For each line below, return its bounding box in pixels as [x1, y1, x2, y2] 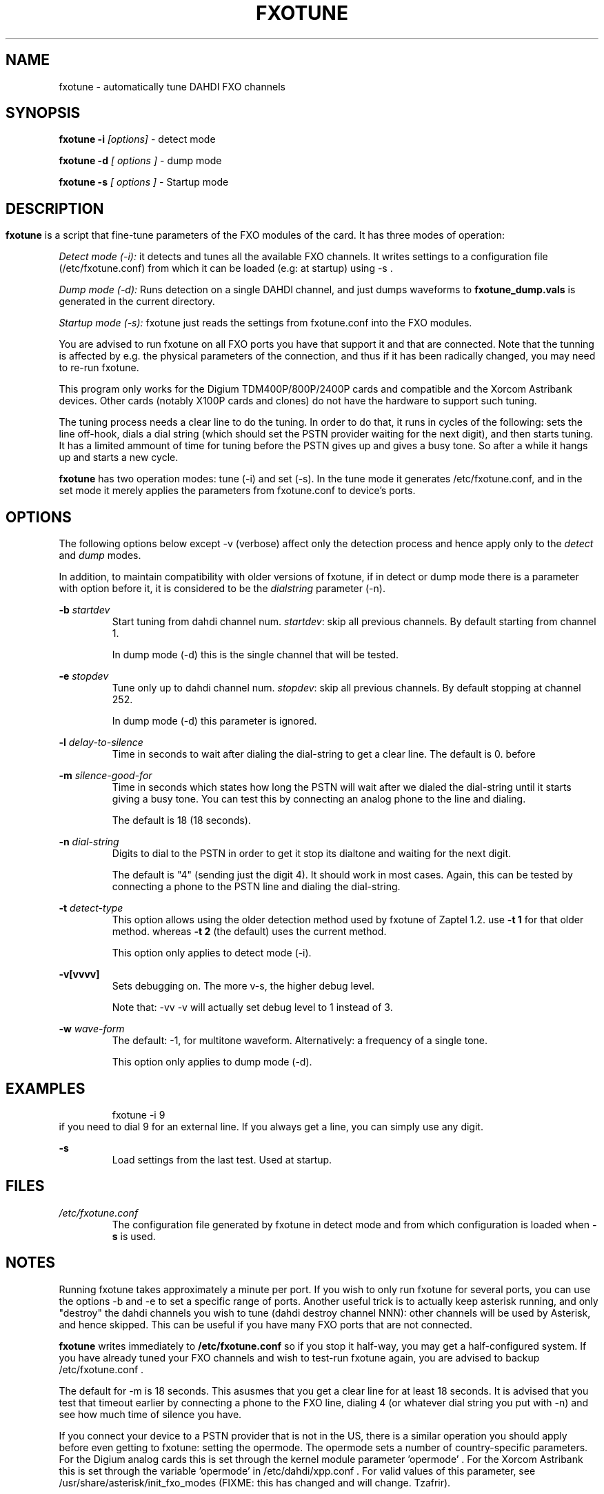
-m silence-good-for [59, 769, 152, 782]
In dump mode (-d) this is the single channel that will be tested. [112, 649, 399, 661]
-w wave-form [59, 1023, 125, 1035]
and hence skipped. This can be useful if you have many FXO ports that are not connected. [59, 1318, 472, 1330]
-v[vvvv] [59, 968, 100, 981]
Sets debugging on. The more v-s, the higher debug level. [112, 980, 375, 992]
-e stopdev [59, 670, 109, 682]
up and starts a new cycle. [59, 451, 179, 464]
